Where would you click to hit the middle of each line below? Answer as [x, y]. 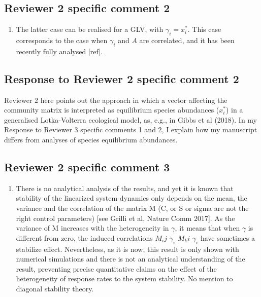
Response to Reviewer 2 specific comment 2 [122, 78]
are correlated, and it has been [187, 40]
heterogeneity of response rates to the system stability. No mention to [124, 279]
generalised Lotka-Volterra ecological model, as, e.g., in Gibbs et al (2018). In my [131, 119]
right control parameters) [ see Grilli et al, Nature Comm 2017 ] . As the [125, 218]
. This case [204, 29]
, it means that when [207, 228]
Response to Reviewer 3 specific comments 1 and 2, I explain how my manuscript [131, 129]
